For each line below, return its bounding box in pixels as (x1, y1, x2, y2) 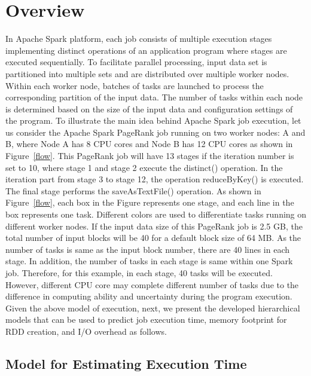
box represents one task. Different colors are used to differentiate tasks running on (5, 208, 307, 221)
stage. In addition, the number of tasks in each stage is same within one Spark (5, 255, 293, 267)
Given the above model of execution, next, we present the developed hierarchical (5, 301, 300, 314)
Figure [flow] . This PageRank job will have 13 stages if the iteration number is (5, 149, 294, 162)
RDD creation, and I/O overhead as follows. (5, 325, 167, 337)
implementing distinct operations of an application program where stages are (5, 44, 287, 56)
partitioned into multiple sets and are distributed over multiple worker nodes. (5, 67, 289, 80)
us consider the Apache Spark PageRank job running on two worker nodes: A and (5, 126, 306, 138)
